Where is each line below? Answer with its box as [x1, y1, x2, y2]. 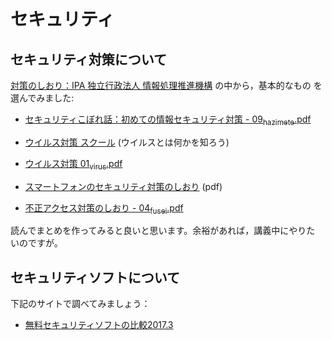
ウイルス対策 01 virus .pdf [24, 157, 123, 172]
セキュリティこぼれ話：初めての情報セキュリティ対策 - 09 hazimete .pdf [24, 113, 312, 127]
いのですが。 [10, 237, 63, 249]
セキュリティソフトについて [10, 269, 181, 286]
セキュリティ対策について [10, 51, 168, 68]
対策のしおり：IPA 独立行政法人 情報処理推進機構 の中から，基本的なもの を [10, 80, 323, 91]
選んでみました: [10, 92, 75, 104]
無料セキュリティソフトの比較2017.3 [24, 319, 174, 331]
